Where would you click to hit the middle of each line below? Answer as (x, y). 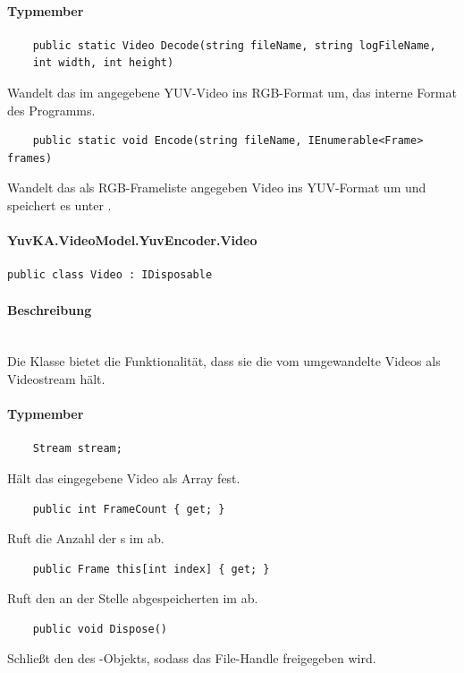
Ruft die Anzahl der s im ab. (86, 538)
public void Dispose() (100, 629)
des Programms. (51, 110)
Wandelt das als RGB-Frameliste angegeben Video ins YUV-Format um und (217, 187)
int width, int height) (103, 63)
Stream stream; (77, 449)
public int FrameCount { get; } (129, 509)
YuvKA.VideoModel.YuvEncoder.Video (132, 240)
